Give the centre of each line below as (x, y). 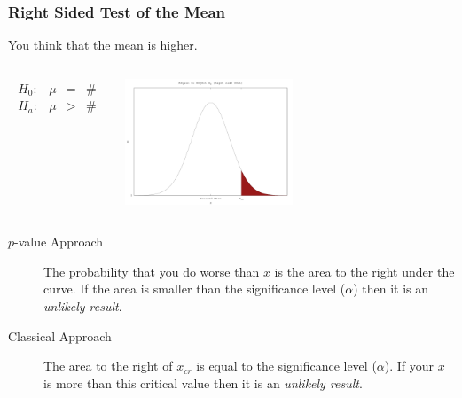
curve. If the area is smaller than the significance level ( (195, 289)
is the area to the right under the (364, 271)
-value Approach (59, 242)
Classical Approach (60, 336)
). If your (409, 366)
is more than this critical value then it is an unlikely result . (203, 382)
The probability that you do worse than (152, 271)
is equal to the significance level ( (286, 366)
